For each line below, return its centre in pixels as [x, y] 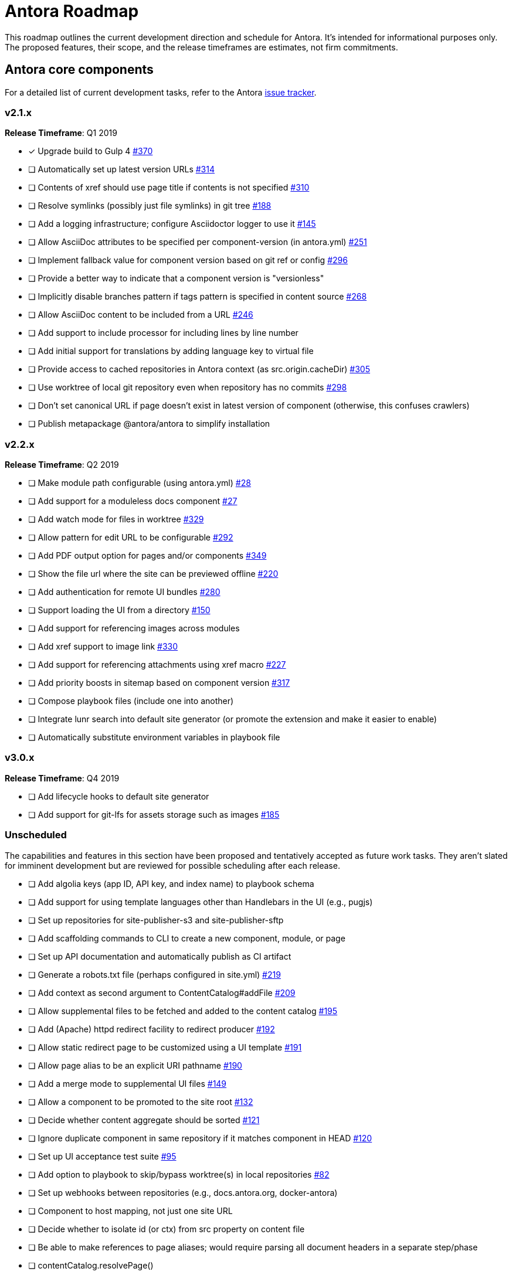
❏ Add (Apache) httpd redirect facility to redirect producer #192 [152, 1029]
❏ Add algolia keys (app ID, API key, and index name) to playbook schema [171, 883]
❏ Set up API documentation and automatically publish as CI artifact [160, 956]
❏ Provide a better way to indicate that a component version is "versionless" [176, 278]
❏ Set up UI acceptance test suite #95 [102, 1156]
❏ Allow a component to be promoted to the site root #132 [141, 1101]
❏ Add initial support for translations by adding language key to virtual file [171, 351]
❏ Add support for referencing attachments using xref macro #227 [157, 665]
